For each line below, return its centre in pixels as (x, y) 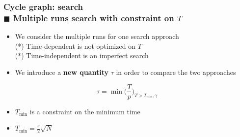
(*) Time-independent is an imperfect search (82, 55)
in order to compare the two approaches (176, 72)
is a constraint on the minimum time (85, 111)
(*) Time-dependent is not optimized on (75, 46)
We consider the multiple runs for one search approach (97, 36)
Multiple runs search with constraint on (93, 17)
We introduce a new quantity (62, 72)
